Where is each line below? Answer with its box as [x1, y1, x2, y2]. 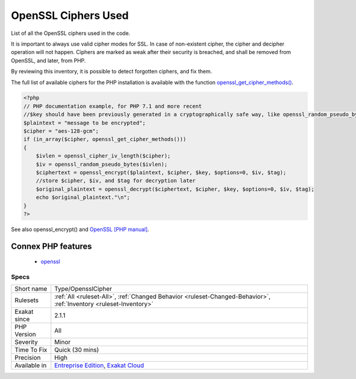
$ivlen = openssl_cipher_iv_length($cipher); [36, 153, 171, 159]
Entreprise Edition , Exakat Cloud [54, 361, 145, 370]
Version [14, 330, 36, 339]
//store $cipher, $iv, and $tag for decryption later [36, 178, 196, 184]
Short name [14, 285, 47, 293]
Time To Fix [14, 346, 47, 354]
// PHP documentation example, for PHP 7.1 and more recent [23, 102, 202, 110]
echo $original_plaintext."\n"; [36, 194, 131, 201]
